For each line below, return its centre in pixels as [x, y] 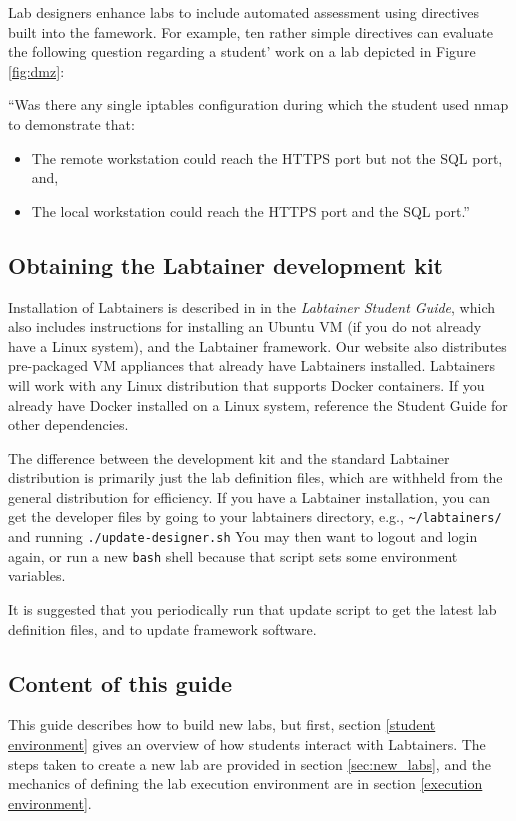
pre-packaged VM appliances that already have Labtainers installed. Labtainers [251, 365]
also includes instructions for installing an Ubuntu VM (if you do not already [245, 326]
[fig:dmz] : [36, 70]
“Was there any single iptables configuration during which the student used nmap [258, 104]
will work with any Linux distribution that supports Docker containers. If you [246, 384]
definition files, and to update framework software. [162, 628]
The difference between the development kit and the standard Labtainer [229, 457]
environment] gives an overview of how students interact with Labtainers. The [247, 744]
